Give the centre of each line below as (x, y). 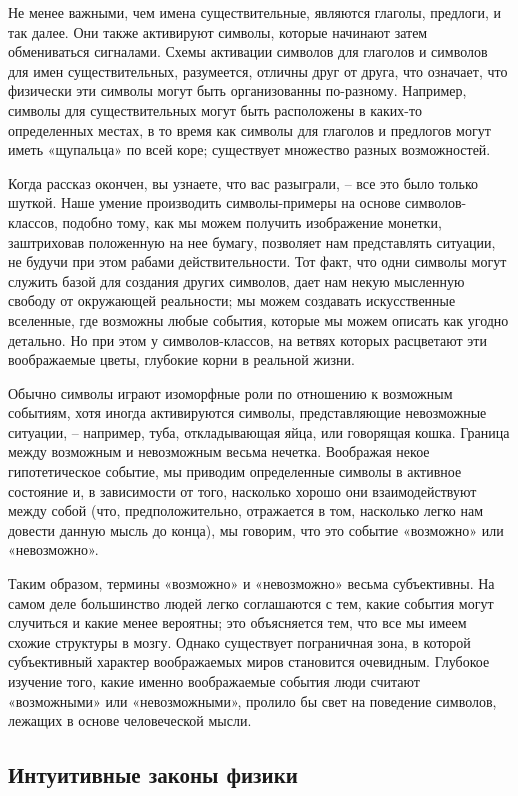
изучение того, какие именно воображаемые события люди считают (214, 681)
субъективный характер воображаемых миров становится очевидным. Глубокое (249, 661)
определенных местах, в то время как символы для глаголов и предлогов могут (249, 129)
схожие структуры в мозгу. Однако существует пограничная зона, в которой (239, 641)
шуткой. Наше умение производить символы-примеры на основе (204, 202)
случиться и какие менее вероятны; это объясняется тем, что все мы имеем (237, 622)
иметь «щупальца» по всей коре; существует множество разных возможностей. (249, 149)
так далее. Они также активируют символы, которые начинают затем (218, 31)
